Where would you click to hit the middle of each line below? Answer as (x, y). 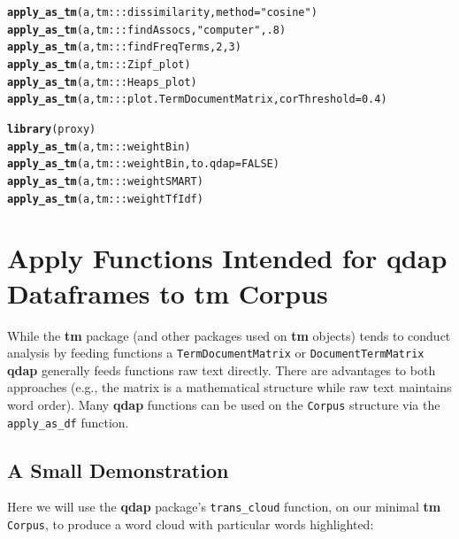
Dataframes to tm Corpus (168, 293)
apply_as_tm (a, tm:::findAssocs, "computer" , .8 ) (147, 30)
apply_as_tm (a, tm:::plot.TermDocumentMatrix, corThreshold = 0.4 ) (197, 100)
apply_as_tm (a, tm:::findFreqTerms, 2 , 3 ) (124, 47)
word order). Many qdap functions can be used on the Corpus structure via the (224, 404)
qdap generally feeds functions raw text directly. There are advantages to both (222, 370)
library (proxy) (52, 129)
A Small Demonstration (118, 470)
